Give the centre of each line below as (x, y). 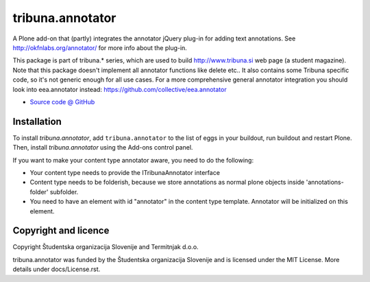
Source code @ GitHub (62, 102)
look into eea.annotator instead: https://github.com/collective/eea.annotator (120, 89)
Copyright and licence (61, 231)
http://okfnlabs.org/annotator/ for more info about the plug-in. (100, 47)
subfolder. (64, 191)
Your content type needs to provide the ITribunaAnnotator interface (125, 172)
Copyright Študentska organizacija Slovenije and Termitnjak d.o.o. (106, 247)
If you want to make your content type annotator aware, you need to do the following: (133, 160)
